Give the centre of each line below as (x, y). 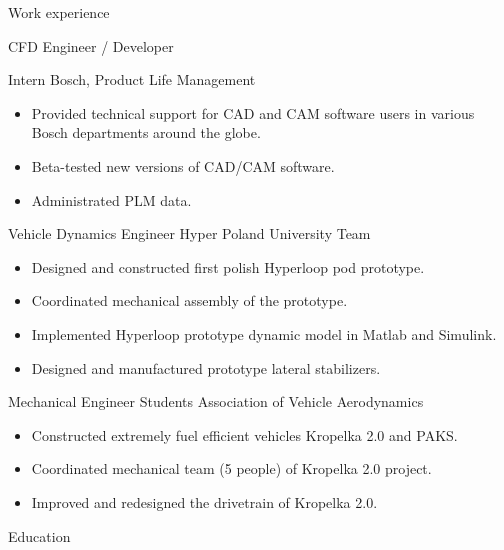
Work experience (59, 12)
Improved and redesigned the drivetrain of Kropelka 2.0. (204, 501)
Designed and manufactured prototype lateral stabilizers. (206, 367)
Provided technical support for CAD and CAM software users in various (253, 112)
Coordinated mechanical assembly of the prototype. (189, 300)
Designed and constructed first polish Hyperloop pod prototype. (228, 266)
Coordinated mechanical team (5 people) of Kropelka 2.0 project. (231, 468)
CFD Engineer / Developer (91, 45)
